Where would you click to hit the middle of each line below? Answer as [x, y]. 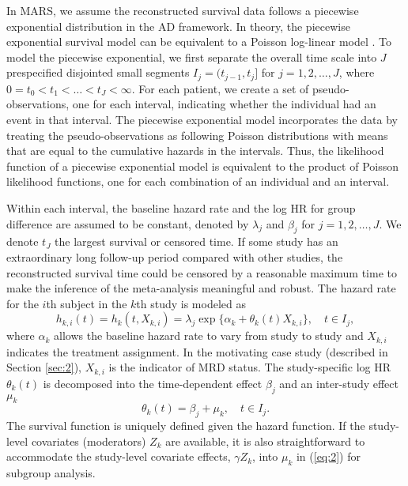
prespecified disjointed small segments [98, 72]
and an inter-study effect [339, 383]
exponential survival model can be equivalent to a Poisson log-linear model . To [199, 41]
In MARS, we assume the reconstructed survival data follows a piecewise [183, 10]
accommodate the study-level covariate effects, [119, 456]
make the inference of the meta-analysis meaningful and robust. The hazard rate [201, 288]
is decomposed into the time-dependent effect [153, 383]
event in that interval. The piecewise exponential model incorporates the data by [202, 120]
